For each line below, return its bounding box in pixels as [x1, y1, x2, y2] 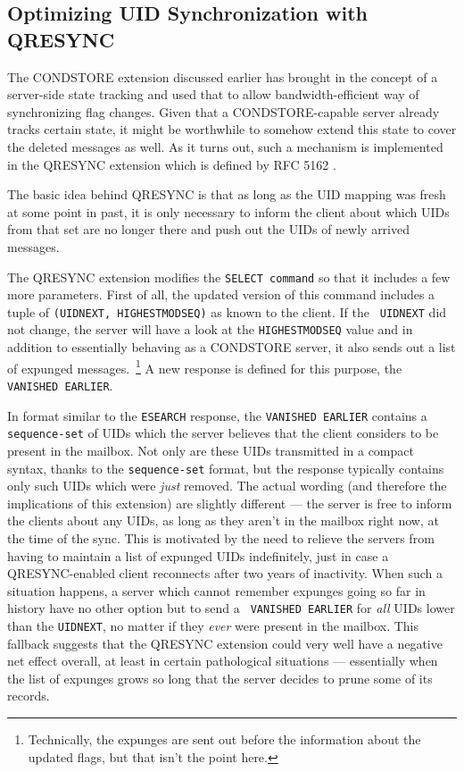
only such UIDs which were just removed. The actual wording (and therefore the [7, 476, 447, 495]
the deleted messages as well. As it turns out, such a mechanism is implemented [7, 137, 443, 155]
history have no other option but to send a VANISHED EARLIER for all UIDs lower [7, 599, 455, 617]
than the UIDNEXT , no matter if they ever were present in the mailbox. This [7, 616, 419, 634]
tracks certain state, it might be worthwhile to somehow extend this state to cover [7, 120, 457, 138]
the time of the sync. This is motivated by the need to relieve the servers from [7, 528, 435, 547]
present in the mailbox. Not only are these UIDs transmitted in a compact [7, 441, 414, 459]
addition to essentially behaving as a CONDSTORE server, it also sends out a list [7, 338, 456, 357]
